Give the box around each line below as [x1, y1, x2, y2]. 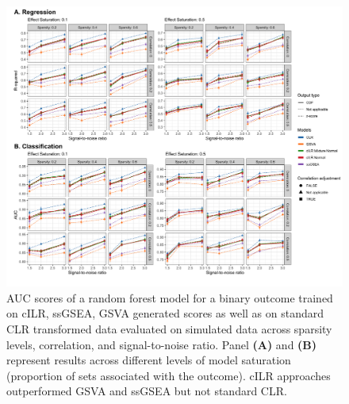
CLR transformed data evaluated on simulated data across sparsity [6, 320, 332, 337]
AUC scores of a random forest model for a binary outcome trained [6, 289, 333, 306]
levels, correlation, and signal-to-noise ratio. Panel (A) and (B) [6, 336, 317, 352]
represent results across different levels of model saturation [6, 352, 291, 368]
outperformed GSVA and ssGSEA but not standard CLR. [6, 383, 287, 399]
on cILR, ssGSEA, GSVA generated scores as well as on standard [6, 305, 324, 321]
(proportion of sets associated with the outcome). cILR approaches [6, 367, 331, 383]
